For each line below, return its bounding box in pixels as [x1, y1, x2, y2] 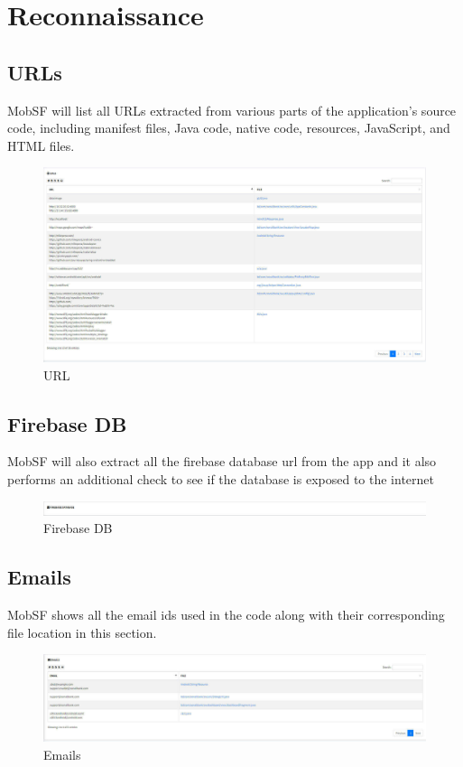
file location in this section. [7, 622, 157, 641]
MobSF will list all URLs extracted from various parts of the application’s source [7, 100, 457, 119]
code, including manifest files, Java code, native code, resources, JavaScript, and [7, 118, 450, 137]
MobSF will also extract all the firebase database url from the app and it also [7, 452, 437, 471]
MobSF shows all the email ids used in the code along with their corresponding [7, 605, 445, 624]
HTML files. [7, 136, 75, 154]
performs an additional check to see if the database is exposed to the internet [7, 470, 434, 489]
